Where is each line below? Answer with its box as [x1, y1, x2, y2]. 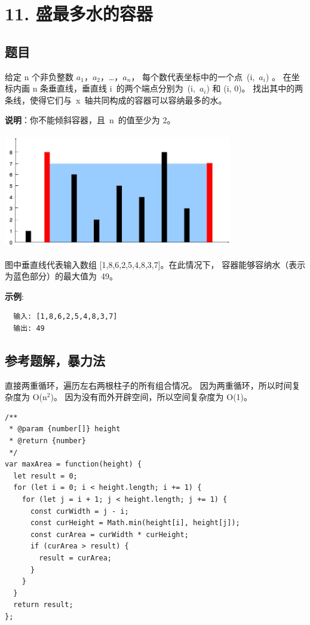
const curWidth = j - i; [30, 507, 129, 516]
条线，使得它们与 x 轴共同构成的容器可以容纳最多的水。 [5, 93, 227, 106]
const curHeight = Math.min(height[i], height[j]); [30, 519, 240, 528]
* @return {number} [9, 437, 87, 446]
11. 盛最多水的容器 [5, 1, 153, 26]
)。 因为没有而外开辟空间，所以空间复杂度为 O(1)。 [50, 391, 253, 403]
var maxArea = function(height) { [5, 460, 142, 469]
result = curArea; [39, 554, 112, 562]
